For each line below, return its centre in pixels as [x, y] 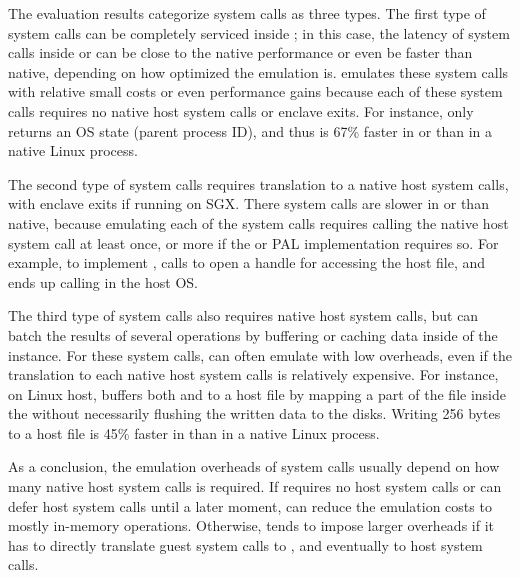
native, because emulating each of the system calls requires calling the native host [258, 222]
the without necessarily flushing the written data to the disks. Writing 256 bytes [254, 413]
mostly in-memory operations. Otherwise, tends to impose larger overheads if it [251, 525]
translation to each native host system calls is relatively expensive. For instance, [253, 374]
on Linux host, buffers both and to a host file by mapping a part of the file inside [257, 393]
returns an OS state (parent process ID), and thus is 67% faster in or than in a [250, 130]
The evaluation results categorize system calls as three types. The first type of [247, 13]
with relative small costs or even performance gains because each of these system [255, 91]
